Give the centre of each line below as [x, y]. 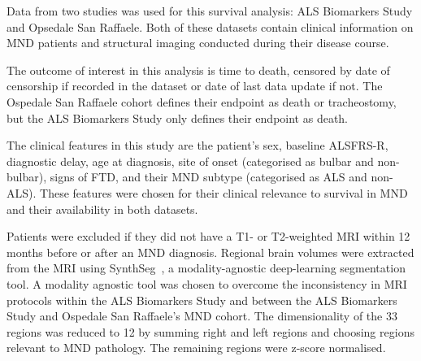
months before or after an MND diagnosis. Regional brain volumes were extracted [210, 252]
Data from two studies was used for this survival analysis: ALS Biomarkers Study [210, 11]
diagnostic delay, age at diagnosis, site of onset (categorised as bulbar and [190, 161]
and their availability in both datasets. [102, 209]
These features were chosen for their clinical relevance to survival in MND [224, 192]
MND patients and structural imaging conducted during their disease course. [198, 43]
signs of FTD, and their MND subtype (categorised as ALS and [208, 177]
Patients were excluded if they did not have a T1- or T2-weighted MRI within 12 [208, 236]
